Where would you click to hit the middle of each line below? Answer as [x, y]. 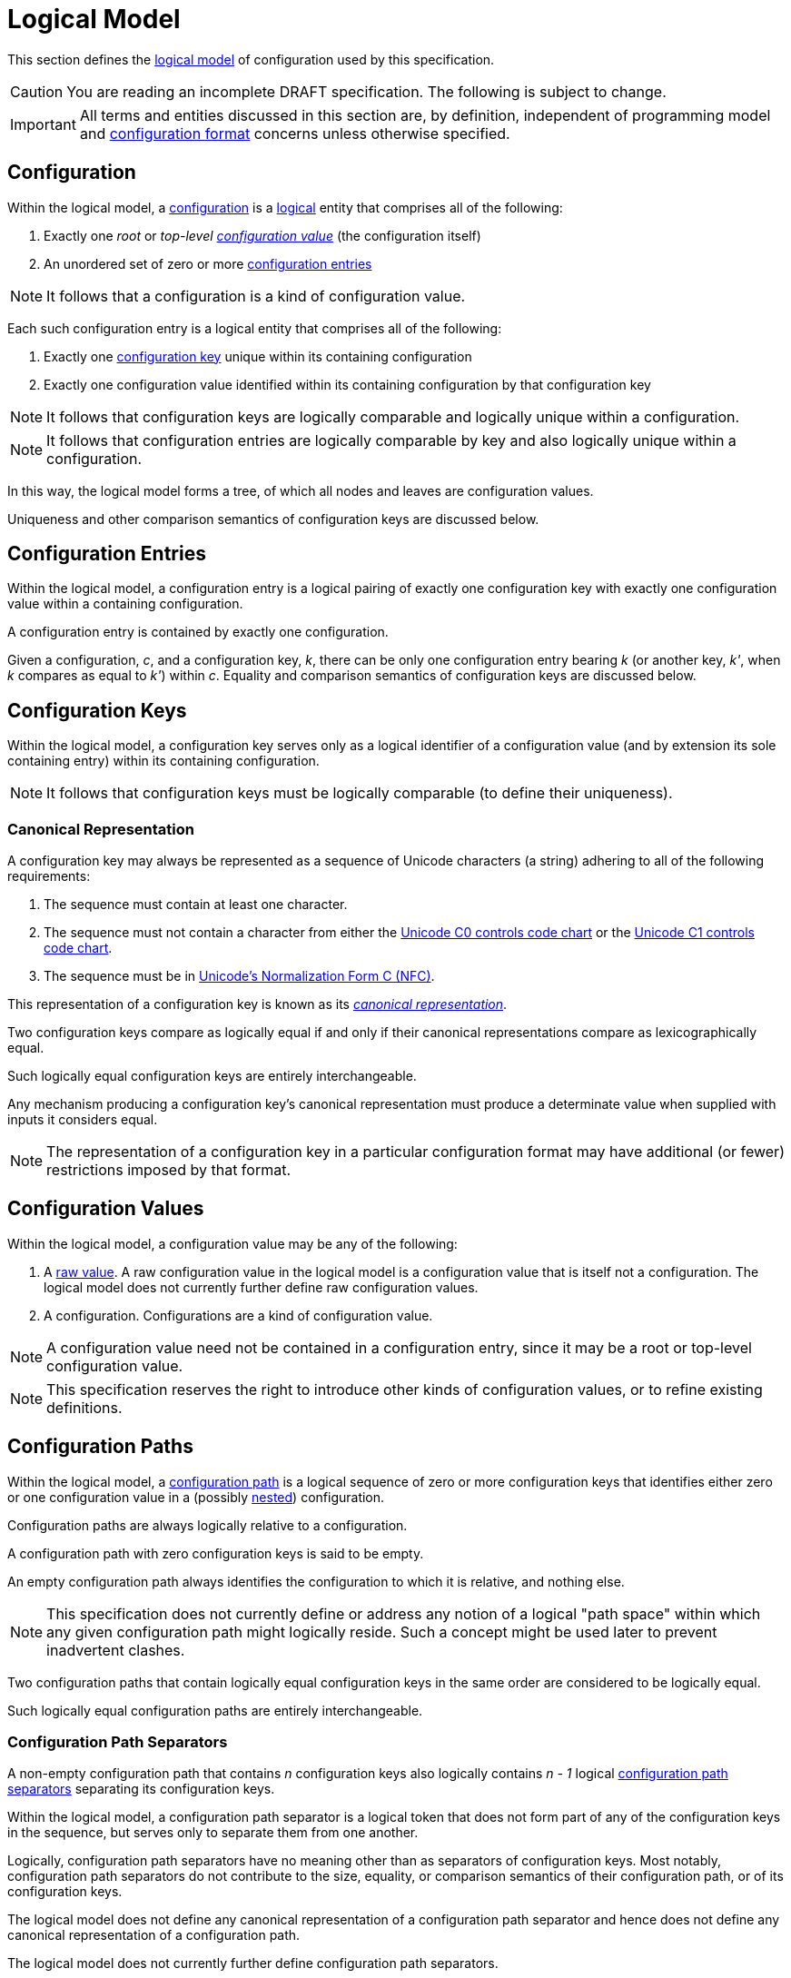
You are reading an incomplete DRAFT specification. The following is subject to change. [366, 91]
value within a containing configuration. [125, 604]
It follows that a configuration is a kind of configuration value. [256, 296]
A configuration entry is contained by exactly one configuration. [198, 632]
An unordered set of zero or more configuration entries [208, 263]
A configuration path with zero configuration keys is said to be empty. [216, 1553]
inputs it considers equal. [83, 1120]
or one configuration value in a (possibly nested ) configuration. [196, 1497]
